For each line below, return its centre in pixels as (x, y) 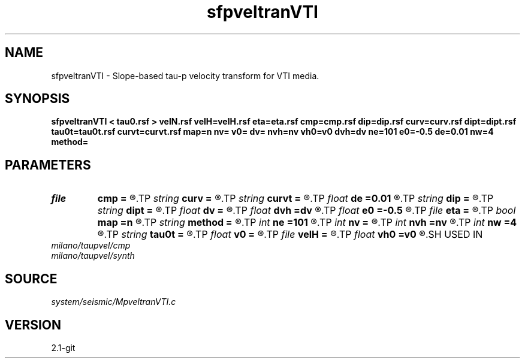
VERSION (33, 325)
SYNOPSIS (37, 99)
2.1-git (63, 347)
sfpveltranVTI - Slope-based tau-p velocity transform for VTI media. (185, 75)
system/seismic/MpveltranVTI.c (114, 302)
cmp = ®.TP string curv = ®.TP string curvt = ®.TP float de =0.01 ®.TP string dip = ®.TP (295, 199)
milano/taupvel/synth (93, 256)
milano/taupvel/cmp (91, 246)
